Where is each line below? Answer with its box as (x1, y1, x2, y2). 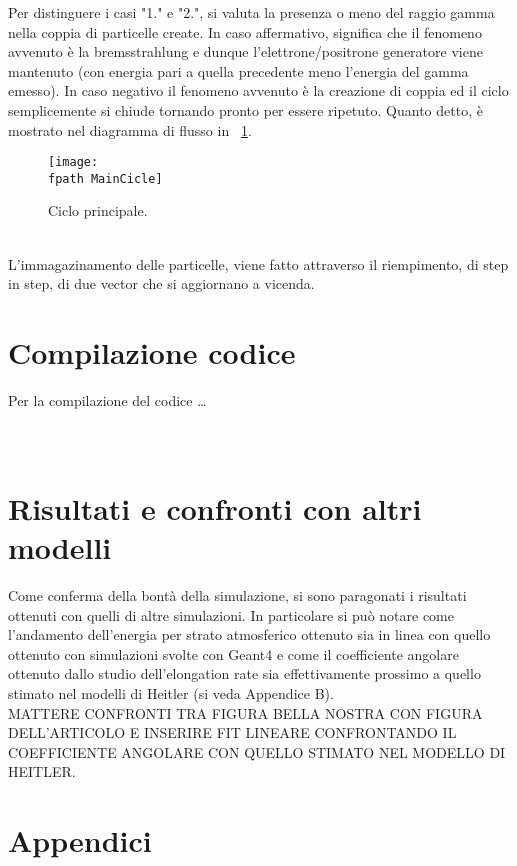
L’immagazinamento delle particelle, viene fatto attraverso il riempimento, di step (8, 253, 509, 274)
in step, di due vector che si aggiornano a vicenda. (8, 273, 315, 294)
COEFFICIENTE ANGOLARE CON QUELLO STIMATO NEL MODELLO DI (8, 741, 506, 762)
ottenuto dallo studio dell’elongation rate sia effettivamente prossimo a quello (8, 663, 481, 684)
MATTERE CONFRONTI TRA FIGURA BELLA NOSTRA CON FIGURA (8, 702, 483, 723)
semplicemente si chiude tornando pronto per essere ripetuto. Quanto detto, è (8, 99, 483, 120)
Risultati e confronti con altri (8, 487, 422, 528)
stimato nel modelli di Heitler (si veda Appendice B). (8, 683, 334, 704)
